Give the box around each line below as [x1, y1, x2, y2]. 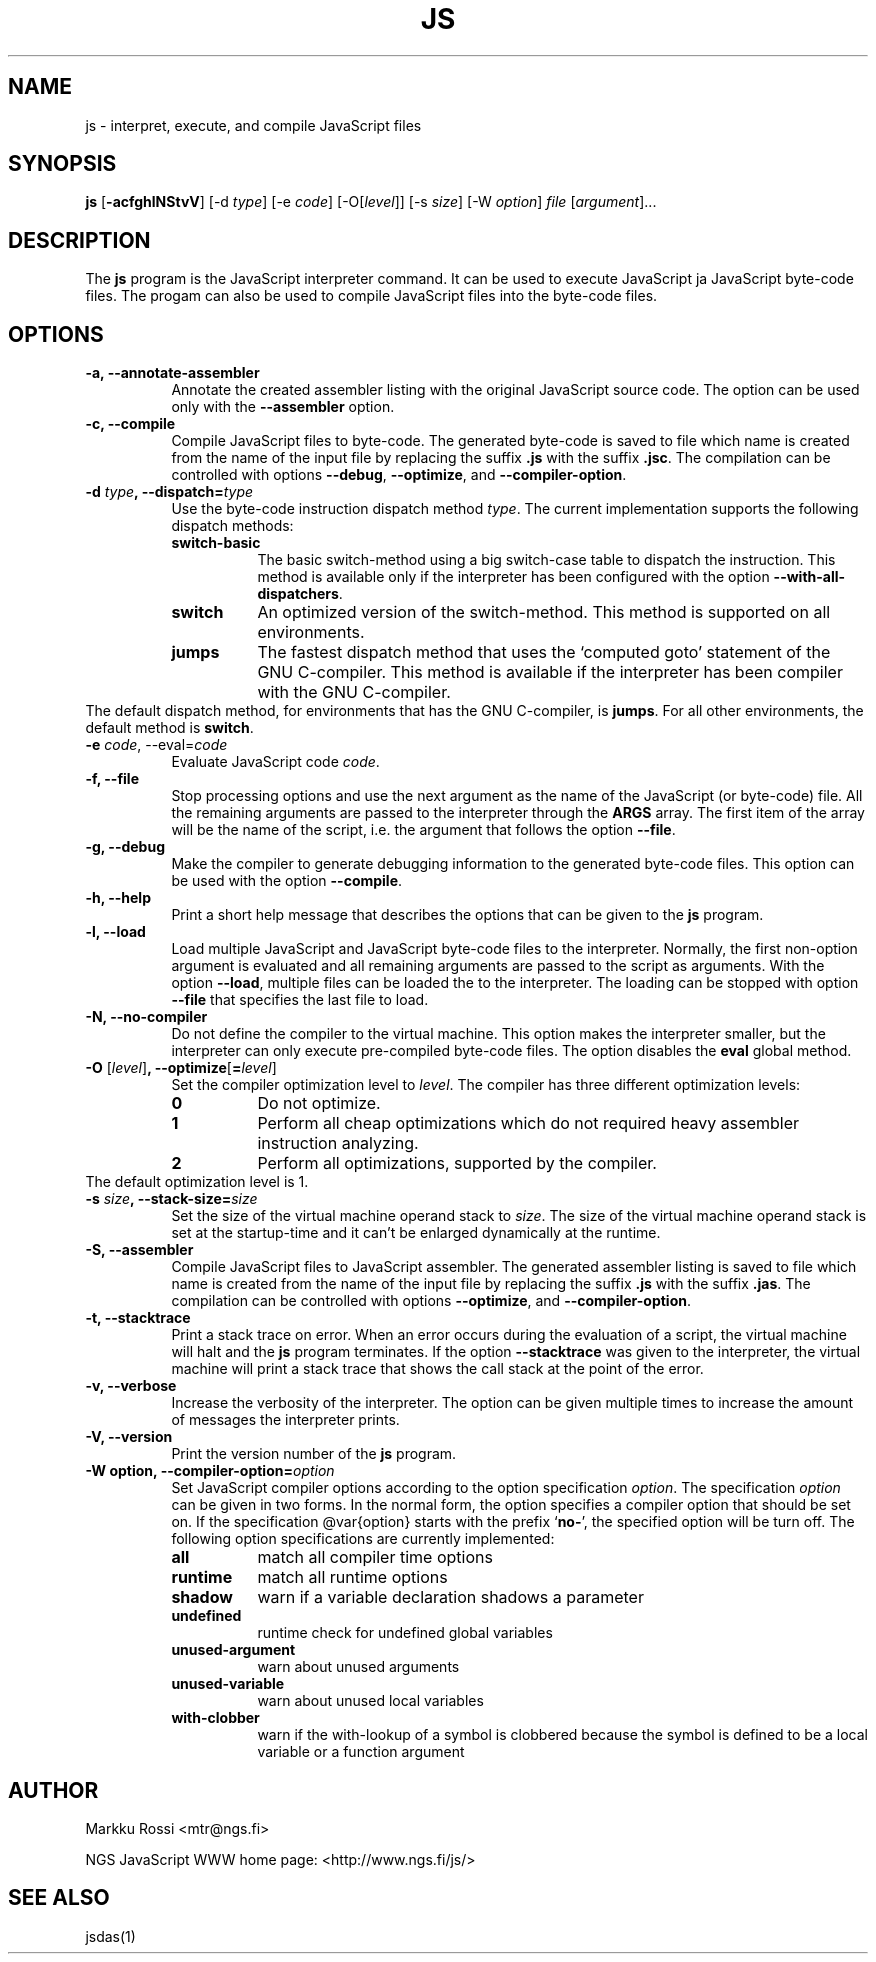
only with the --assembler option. [171, 398, 395, 416]
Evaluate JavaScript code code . [171, 753, 380, 771]
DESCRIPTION [8, 227, 151, 253]
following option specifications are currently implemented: [171, 1530, 555, 1548]
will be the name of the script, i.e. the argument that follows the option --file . [171, 821, 676, 839]
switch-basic [171, 534, 261, 552]
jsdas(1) [85, 1927, 136, 1945]
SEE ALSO [8, 1885, 110, 1911]
